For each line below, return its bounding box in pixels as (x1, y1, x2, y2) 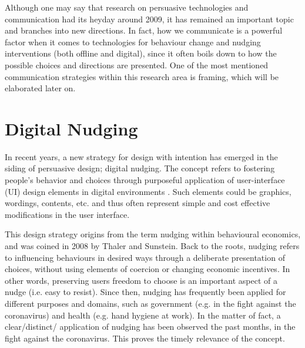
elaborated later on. (5, 82, 76, 94)
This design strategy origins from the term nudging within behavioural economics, (5, 228, 301, 240)
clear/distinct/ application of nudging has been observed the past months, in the (5, 320, 296, 333)
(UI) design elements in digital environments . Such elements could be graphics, (5, 185, 291, 197)
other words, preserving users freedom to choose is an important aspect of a (5, 274, 277, 286)
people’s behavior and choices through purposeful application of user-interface (5, 174, 285, 186)
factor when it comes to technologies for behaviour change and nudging (5, 35, 261, 48)
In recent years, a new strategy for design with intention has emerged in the (5, 150, 278, 163)
